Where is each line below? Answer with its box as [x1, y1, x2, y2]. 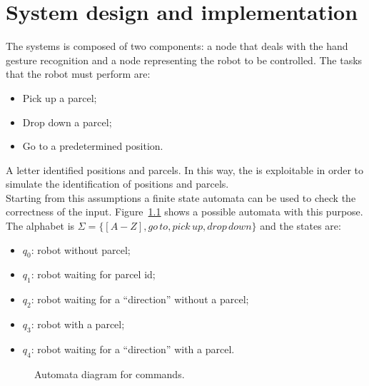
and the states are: [260, 218, 341, 233]
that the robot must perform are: [6, 66, 151, 81]
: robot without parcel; [31, 242, 131, 257]
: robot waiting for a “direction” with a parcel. [31, 341, 235, 356]
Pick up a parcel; [22, 90, 97, 105]
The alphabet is [6, 218, 75, 233]
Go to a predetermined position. [22, 138, 163, 153]
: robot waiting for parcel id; [31, 267, 156, 282]
